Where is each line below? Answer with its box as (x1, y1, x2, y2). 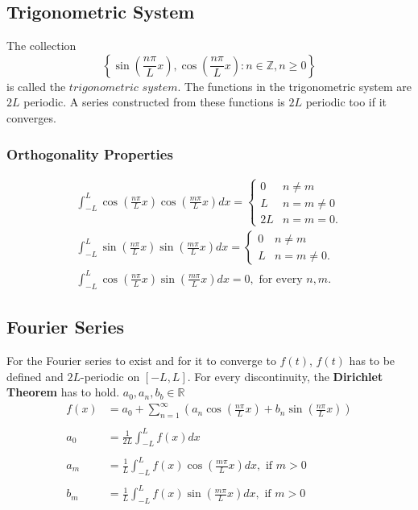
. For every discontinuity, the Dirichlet (187, 367, 383, 384)
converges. (6, 109, 56, 126)
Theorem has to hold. (6, 384, 120, 400)
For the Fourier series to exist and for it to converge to (6, 351, 276, 368)
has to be (349, 351, 395, 368)
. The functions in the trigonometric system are (177, 77, 412, 94)
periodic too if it (305, 93, 387, 110)
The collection (6, 37, 77, 54)
